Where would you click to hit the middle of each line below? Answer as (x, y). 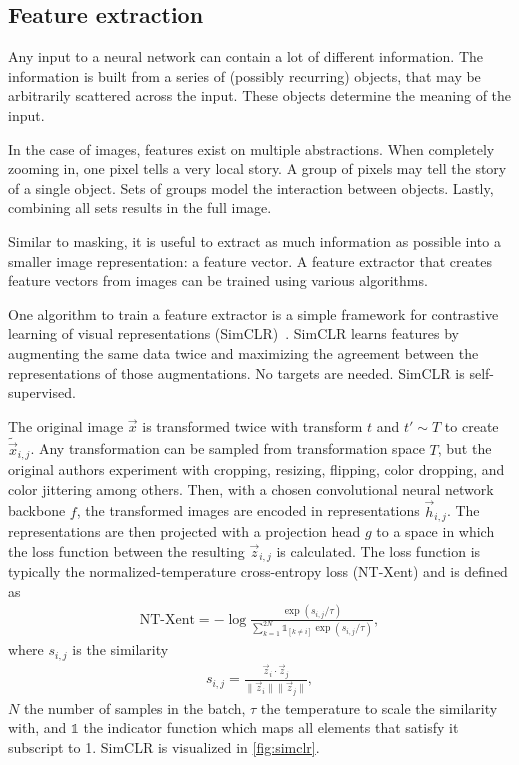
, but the (464, 448)
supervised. (42, 392)
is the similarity (120, 649)
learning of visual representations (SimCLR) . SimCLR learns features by (233, 333)
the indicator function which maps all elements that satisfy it (271, 727)
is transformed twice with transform (252, 425)
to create (471, 425)
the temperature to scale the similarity (379, 707)
